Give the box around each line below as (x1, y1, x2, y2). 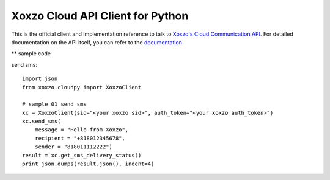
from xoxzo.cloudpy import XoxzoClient (22, 84, 142, 91)
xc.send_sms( (22, 118, 61, 125)
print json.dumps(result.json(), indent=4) (22, 161, 155, 167)
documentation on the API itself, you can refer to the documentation (11, 38, 183, 46)
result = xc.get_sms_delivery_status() (22, 152, 142, 159)
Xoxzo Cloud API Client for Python (11, 9, 189, 22)
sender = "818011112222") (34, 144, 113, 150)
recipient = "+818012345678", (34, 134, 125, 142)
